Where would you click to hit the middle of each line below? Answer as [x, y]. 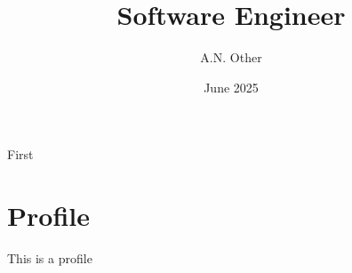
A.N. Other [231, 57]
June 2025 [231, 87]
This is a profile [50, 258]
